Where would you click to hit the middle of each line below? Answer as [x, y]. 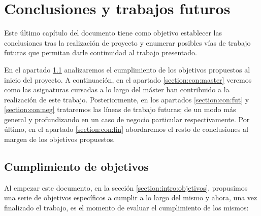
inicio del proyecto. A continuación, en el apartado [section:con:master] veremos [128, 79]
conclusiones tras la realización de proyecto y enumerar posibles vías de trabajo [127, 42]
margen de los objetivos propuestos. [60, 139]
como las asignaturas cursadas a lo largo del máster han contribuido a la [117, 89]
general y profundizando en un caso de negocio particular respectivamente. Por [127, 119]
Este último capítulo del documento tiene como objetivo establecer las [113, 33]
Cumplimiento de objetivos [76, 167]
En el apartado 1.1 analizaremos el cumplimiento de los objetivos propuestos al [127, 69]
